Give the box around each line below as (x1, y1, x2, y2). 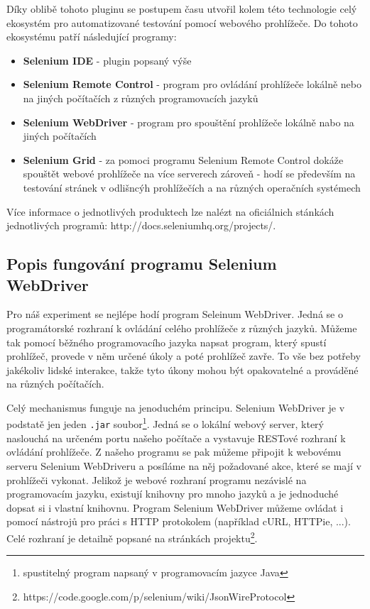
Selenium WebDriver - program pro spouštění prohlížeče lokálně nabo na (23, 114, 354, 129)
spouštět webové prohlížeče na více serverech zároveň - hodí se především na (23, 166, 356, 181)
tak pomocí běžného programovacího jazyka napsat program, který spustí (6, 334, 327, 349)
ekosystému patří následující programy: (6, 29, 177, 44)
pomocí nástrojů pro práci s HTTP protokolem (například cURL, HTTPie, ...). (6, 514, 351, 529)
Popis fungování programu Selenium (6, 253, 277, 275)
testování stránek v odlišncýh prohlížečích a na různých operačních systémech (23, 180, 361, 194)
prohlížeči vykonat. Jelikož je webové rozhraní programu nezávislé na (6, 472, 307, 487)
